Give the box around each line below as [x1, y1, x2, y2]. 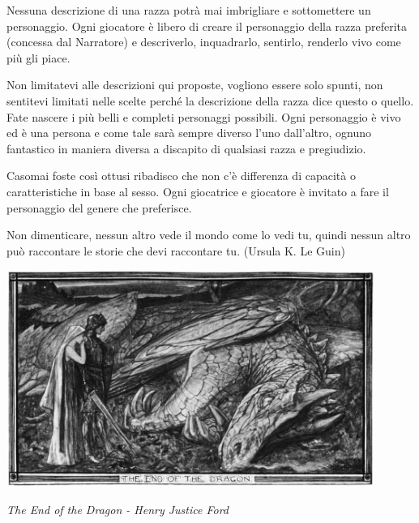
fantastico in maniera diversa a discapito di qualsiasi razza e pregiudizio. [6, 139, 366, 156]
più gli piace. [6, 49, 71, 66]
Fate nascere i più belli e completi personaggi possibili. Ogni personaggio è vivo [6, 108, 401, 125]
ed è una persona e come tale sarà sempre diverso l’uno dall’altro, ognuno [6, 124, 372, 141]
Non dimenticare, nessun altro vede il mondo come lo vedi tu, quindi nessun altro [6, 226, 411, 243]
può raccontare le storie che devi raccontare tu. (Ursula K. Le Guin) [6, 242, 345, 259]
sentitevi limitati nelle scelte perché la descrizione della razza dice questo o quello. [6, 92, 414, 109]
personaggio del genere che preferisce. [6, 199, 192, 216]
